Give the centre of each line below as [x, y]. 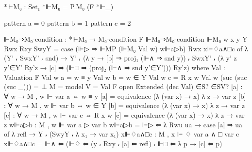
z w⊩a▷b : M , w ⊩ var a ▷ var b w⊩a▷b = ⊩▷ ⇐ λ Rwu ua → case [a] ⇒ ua [123, 124]
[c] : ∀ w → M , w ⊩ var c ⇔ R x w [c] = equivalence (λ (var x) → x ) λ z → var [124, 114]
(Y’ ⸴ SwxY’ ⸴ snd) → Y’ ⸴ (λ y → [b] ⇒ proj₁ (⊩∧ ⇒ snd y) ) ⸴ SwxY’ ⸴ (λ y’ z [120, 58]
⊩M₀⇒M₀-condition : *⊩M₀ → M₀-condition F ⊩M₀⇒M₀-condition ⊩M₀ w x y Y [126, 39]
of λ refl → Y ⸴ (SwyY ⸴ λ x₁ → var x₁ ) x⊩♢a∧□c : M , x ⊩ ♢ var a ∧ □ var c [122, 134]
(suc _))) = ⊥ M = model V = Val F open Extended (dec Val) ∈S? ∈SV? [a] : [123, 86]
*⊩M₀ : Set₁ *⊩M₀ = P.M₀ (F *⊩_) [59, 6]
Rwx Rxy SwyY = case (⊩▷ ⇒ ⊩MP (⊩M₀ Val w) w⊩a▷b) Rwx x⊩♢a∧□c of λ [126, 48]
